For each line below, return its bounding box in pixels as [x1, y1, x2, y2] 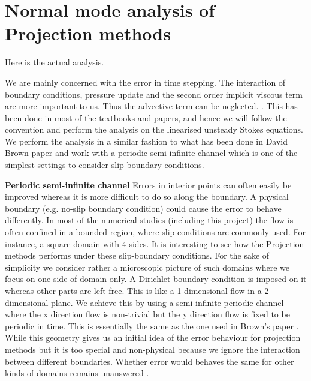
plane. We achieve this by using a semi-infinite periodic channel [51, 296, 284, 308]
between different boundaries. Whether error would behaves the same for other [5, 355, 294, 367]
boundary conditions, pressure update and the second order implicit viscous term [5, 88, 303, 100]
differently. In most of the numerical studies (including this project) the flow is [5, 214, 294, 226]
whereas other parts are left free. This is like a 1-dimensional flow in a [5, 284, 262, 296]
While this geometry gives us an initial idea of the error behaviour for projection [5, 331, 301, 344]
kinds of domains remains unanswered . [5, 367, 149, 379]
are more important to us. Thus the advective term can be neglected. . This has [5, 100, 298, 112]
